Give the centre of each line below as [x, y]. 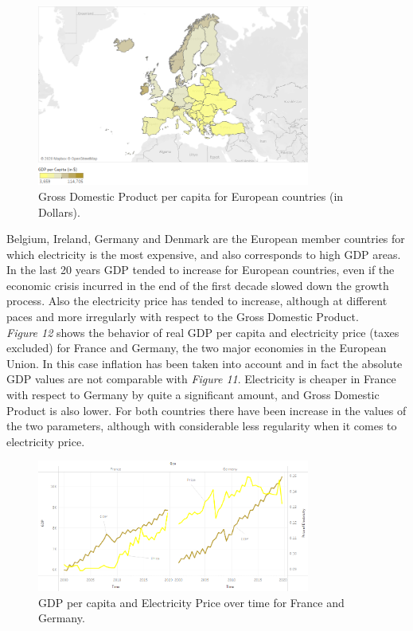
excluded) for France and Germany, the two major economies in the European [197, 348]
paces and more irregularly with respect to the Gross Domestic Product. [183, 317]
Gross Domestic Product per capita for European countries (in [191, 196]
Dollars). [59, 212]
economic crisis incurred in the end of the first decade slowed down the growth [198, 285]
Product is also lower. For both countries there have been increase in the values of [206, 410]
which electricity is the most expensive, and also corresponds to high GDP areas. [204, 254]
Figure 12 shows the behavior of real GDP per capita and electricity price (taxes [203, 332]
